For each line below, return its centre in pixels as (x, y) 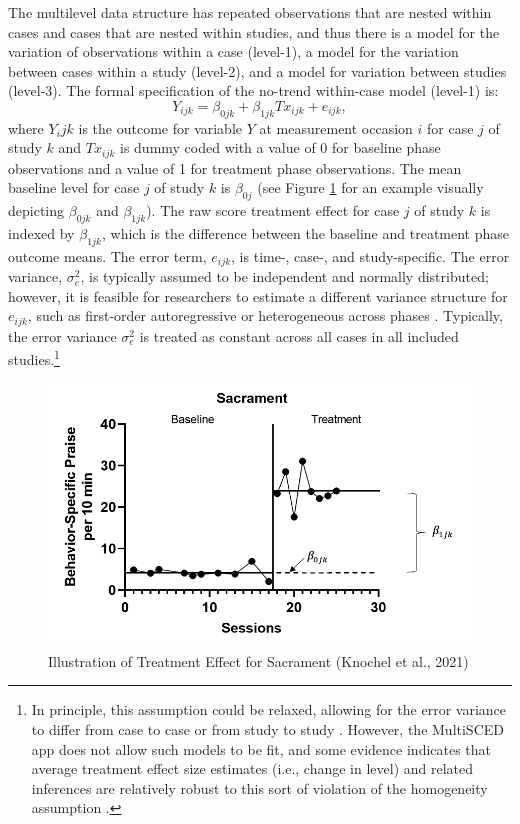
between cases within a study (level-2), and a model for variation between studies (257, 70)
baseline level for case (74, 187)
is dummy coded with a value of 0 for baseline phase (280, 147)
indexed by (41, 233)
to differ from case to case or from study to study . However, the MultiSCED (267, 729)
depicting (36, 210)
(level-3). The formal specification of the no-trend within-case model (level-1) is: (253, 90)
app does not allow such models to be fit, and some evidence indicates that (261, 748)
